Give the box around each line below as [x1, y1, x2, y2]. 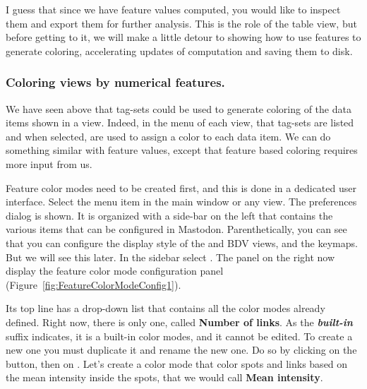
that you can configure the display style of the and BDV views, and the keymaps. [6, 235, 358, 250]
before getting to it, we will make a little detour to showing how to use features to [6, 30, 361, 44]
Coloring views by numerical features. [6, 73, 225, 91]
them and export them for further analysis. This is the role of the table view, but [6, 16, 357, 30]
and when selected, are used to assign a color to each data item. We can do [6, 128, 331, 143]
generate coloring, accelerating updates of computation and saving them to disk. [6, 43, 353, 58]
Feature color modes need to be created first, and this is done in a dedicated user [6, 180, 356, 195]
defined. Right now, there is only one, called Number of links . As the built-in [6, 314, 353, 329]
